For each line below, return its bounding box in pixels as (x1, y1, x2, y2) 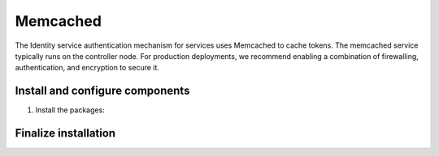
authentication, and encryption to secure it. (15, 63, 160, 73)
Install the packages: (35, 105, 105, 115)
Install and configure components (15, 84, 190, 98)
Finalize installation (15, 126, 116, 141)
